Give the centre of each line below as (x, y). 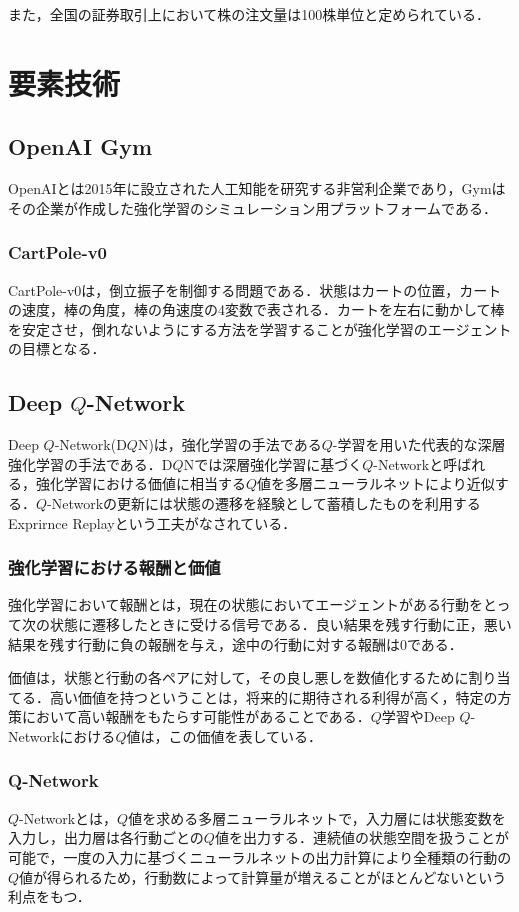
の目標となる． (57, 348)
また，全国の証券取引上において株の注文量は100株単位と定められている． (249, 14)
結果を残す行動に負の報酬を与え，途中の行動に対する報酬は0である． (235, 643)
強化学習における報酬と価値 (114, 567)
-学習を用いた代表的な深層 (419, 444)
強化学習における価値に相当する (140, 483)
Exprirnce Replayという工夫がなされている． (152, 522)
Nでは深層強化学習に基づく (273, 463)
